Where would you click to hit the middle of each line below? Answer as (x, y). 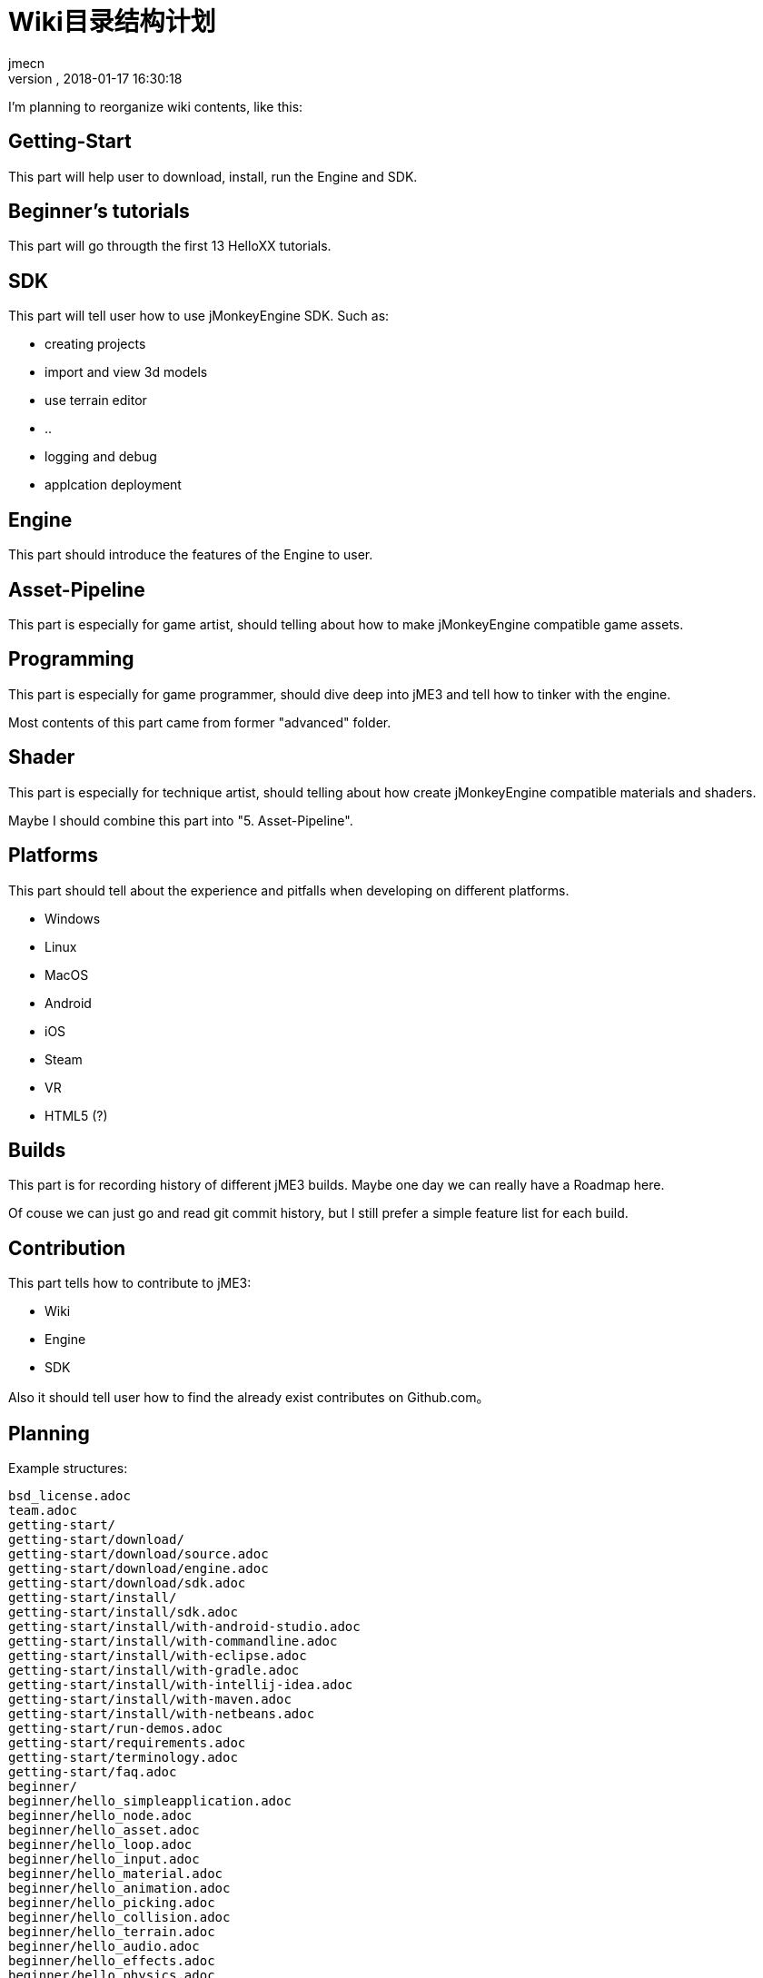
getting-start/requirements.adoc (127, 1743)
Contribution (67, 1248)
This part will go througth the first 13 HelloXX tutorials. (170, 246)
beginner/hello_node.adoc (100, 1816)
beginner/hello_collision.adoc (119, 1918)
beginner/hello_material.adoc (116, 1874)
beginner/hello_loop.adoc (100, 1845)
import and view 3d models (126, 372)
